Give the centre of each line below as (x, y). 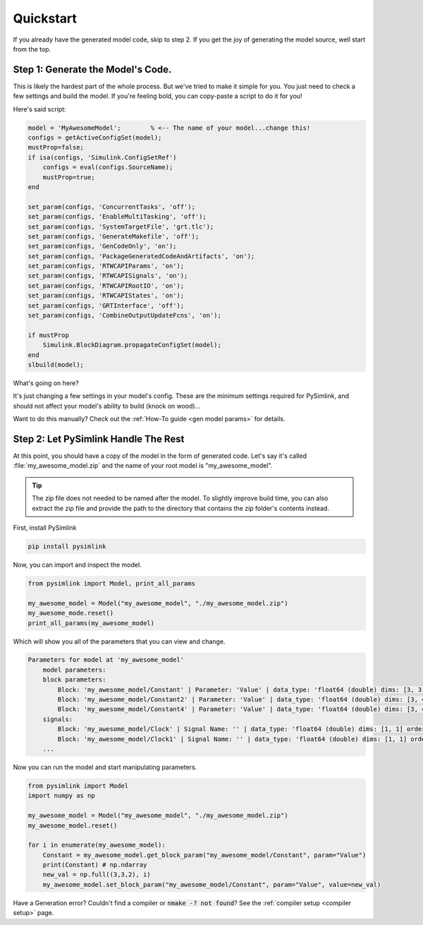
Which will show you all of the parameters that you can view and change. (119, 641)
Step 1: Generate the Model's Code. (92, 69)
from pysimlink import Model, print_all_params (111, 583)
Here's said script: (39, 109)
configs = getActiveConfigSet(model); (95, 138)
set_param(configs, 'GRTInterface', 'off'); (106, 306)
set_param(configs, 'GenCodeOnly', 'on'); (102, 246)
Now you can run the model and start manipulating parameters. (105, 767)
